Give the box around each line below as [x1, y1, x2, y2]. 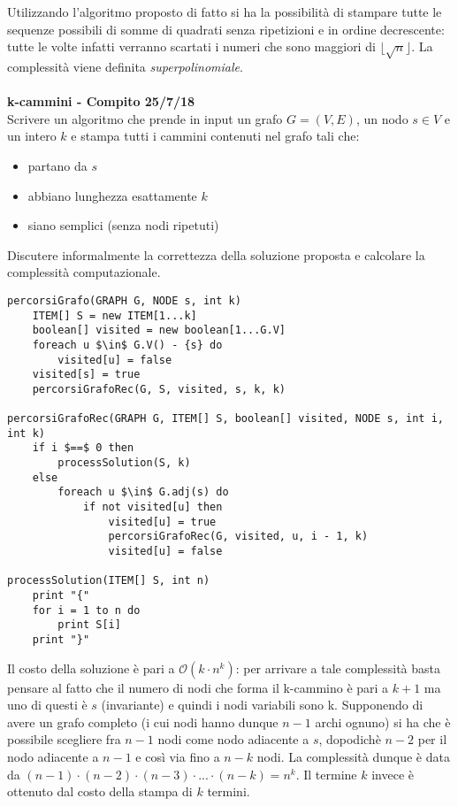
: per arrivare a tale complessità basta [235, 658, 441, 677]
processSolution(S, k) [57, 457, 191, 470]
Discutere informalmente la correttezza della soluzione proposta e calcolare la [7, 245, 425, 264]
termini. [207, 782, 250, 801]
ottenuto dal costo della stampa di [7, 782, 193, 801]
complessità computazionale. [7, 263, 161, 281]
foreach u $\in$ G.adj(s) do [57, 486, 229, 499]
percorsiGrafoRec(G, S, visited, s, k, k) [32, 382, 286, 395]
